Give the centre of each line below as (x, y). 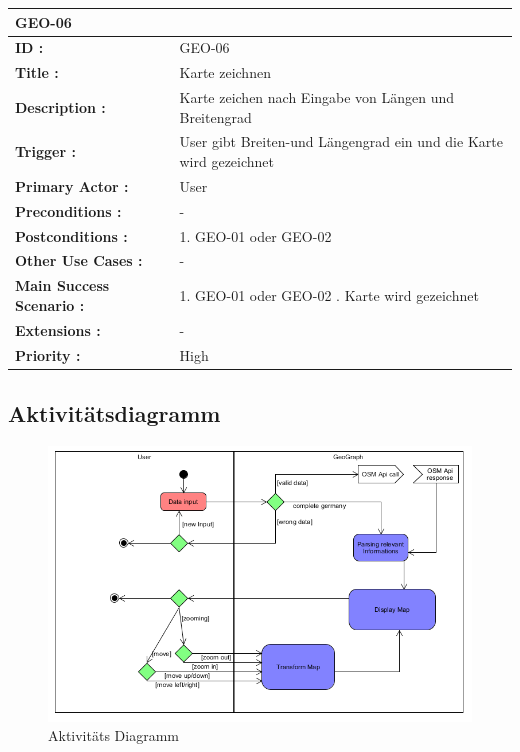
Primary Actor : (72, 185)
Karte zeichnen (225, 72)
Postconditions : (71, 235)
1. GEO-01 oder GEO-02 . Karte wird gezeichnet (329, 295)
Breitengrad (215, 116)
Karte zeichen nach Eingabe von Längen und (317, 97)
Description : (60, 106)
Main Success (62, 285)
